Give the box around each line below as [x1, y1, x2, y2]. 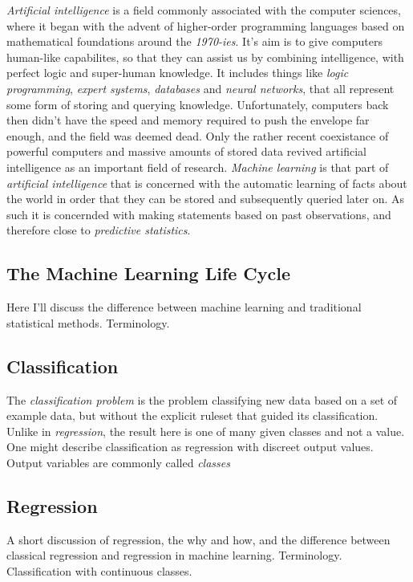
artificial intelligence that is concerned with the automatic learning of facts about [6, 174, 407, 191]
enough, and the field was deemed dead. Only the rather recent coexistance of [6, 127, 389, 144]
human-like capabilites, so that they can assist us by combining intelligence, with [6, 48, 404, 65]
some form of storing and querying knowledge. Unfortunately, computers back [6, 96, 389, 112]
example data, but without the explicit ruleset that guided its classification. [6, 407, 379, 424]
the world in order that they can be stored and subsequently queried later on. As [6, 190, 405, 207]
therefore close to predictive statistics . [6, 222, 191, 238]
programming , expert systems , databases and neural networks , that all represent [6, 79, 395, 96]
